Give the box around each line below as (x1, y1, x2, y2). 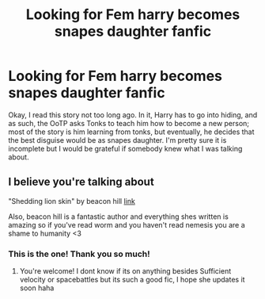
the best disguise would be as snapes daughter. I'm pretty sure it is (8, 135, 227, 144)
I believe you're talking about (8, 175, 154, 189)
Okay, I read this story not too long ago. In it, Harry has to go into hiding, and (8, 109, 258, 120)
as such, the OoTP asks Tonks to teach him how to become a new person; (8, 118, 250, 128)
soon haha (19, 283, 55, 293)
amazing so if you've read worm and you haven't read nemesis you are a (8, 220, 245, 229)
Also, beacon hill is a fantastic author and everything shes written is (8, 212, 229, 221)
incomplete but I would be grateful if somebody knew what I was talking (8, 144, 243, 153)
